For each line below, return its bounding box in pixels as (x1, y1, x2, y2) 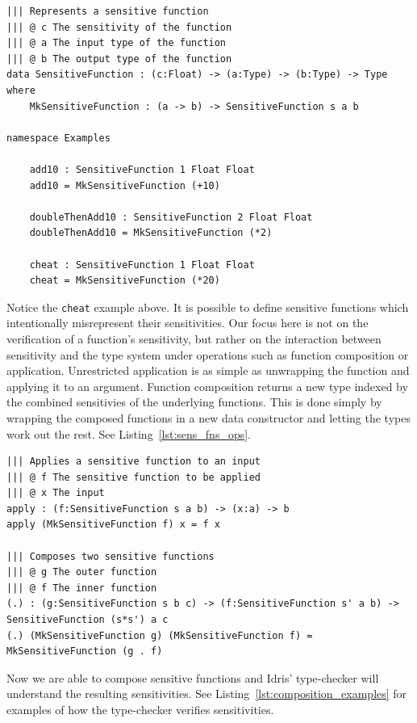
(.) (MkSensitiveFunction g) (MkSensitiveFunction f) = (6, 629, 313, 641)
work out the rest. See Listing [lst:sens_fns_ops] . (6, 425, 251, 442)
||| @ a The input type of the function (6, 37, 227, 49)
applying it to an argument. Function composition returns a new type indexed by (6, 377, 408, 394)
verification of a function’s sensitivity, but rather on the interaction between (6, 330, 382, 347)
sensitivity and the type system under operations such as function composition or (6, 346, 409, 363)
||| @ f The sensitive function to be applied (6, 471, 261, 483)
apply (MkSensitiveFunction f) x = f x (6, 519, 220, 531)
